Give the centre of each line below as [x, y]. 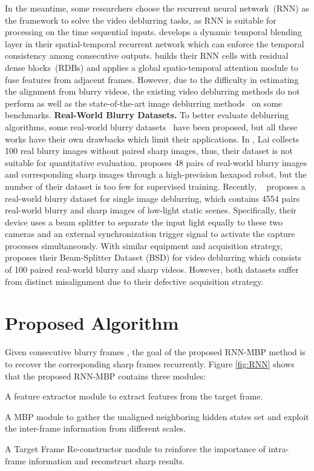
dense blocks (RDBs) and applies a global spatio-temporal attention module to [152, 67]
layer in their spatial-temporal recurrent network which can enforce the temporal [155, 43]
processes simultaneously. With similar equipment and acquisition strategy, [144, 245]
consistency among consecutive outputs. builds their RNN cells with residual [147, 55]
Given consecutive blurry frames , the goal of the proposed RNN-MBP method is [155, 352]
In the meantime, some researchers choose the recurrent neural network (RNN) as [157, 8]
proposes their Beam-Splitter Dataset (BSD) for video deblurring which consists [153, 257]
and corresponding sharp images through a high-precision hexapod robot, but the [156, 174]
